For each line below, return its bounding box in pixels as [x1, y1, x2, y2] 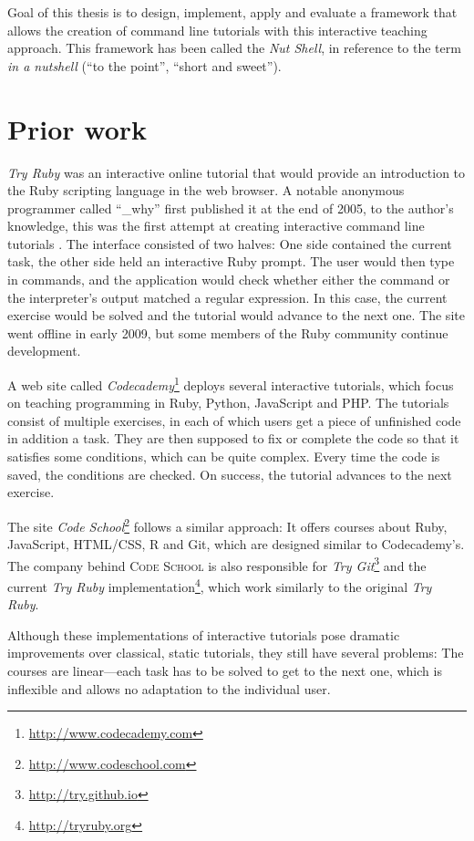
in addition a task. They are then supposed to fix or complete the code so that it [7, 429, 459, 448]
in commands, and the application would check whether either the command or [7, 270, 450, 289]
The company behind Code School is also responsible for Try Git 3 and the [7, 553, 427, 575]
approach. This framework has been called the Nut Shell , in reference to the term [7, 38, 461, 57]
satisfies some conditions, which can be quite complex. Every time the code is [7, 447, 440, 466]
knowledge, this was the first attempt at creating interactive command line [7, 216, 425, 235]
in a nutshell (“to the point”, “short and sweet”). [7, 56, 282, 75]
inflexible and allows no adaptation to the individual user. [7, 679, 331, 698]
